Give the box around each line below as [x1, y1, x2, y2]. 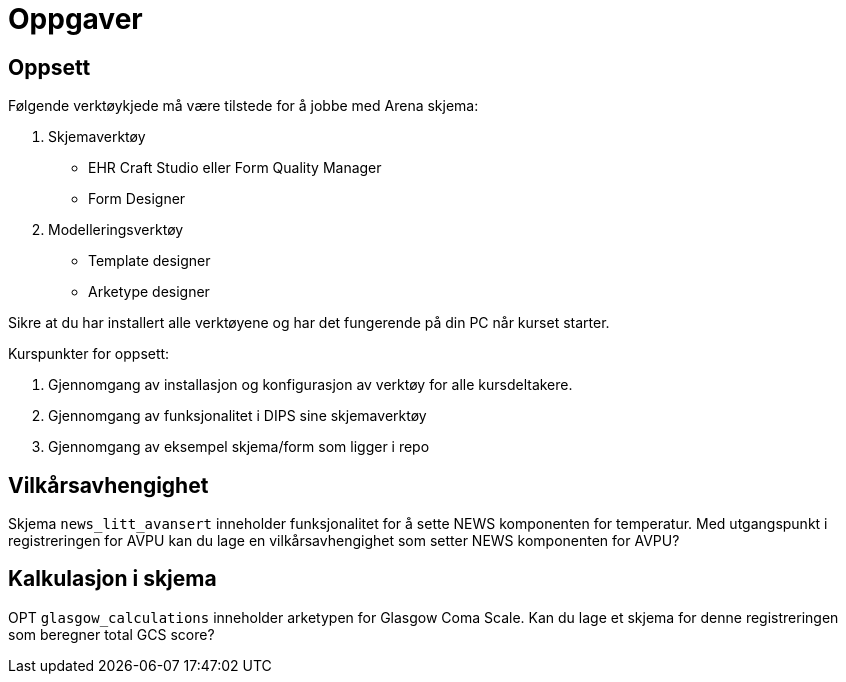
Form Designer [88, 190, 186, 208]
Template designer [88, 252, 211, 270]
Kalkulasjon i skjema [8, 566, 217, 592]
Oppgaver [8, 2, 143, 36]
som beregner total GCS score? [8, 625, 215, 643]
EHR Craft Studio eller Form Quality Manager [88, 159, 382, 177]
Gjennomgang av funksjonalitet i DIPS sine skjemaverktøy [48, 407, 427, 425]
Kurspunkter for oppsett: [8, 345, 170, 363]
